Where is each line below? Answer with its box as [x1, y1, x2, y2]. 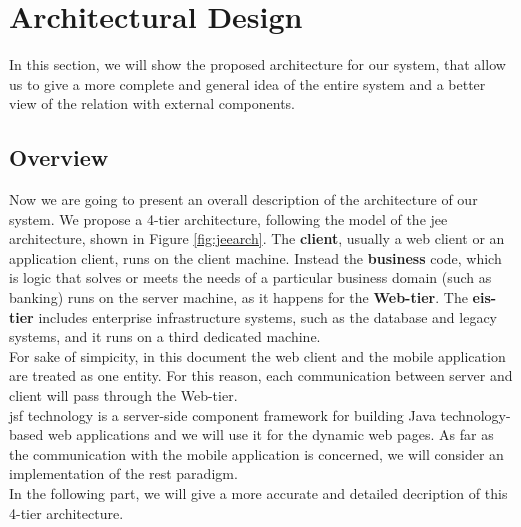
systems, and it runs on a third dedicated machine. [9, 326, 321, 347]
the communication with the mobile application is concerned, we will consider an [9, 443, 504, 464]
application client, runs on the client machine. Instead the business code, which [9, 247, 502, 268]
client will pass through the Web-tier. [9, 385, 238, 406]
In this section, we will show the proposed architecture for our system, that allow [9, 54, 506, 75]
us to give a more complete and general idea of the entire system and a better [9, 73, 486, 94]
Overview [9, 142, 109, 173]
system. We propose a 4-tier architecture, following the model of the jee [9, 208, 448, 229]
